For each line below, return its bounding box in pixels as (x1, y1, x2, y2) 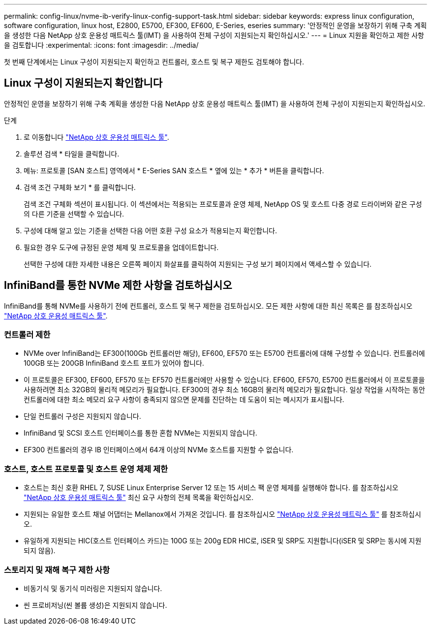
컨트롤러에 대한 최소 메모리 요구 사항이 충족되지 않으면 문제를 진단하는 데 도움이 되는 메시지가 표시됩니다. (24, 395, 344, 404)
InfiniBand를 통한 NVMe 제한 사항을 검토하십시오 (4, 279, 232, 292)
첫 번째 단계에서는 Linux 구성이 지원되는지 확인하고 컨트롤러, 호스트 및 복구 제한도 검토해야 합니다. (4, 58, 304, 66)
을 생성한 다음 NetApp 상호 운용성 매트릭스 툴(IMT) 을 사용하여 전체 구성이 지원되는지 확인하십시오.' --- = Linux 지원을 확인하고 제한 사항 (4, 31, 424, 39)
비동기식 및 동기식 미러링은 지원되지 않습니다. (24, 584, 162, 593)
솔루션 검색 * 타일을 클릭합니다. (24, 149, 120, 158)
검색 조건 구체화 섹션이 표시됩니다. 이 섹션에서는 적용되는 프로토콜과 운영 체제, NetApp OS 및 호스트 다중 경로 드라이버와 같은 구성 (24, 199, 422, 208)
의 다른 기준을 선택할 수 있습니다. (24, 209, 124, 218)
